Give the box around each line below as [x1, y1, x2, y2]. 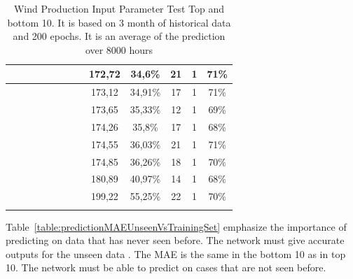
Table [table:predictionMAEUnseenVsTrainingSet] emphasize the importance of [6, 219, 347, 234]
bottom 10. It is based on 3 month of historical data [7, 15, 231, 29]
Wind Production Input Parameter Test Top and [13, 1, 225, 15]
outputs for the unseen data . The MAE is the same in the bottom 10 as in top [6, 246, 346, 261]
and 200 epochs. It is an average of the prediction [13, 29, 226, 43]
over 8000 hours [85, 42, 153, 57]
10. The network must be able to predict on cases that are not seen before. [6, 260, 326, 275]
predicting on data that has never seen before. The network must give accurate [6, 233, 345, 248]
